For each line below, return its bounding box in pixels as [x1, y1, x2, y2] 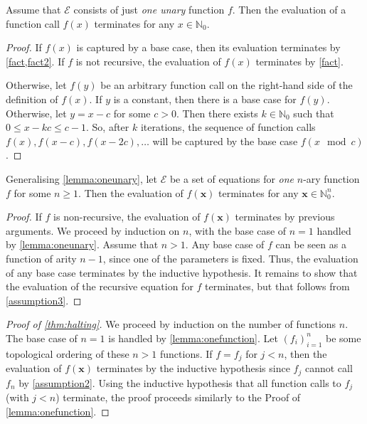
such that [293, 105, 334, 120]
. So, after [86, 120, 129, 134]
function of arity [6, 250, 77, 265]
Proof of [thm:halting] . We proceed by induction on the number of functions [6, 317, 336, 332]
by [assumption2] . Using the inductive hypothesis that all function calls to [18, 375, 341, 390]
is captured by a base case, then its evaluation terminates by [76, 40, 341, 55]
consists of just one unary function [73, 2, 225, 16]
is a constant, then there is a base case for [113, 91, 297, 106]
